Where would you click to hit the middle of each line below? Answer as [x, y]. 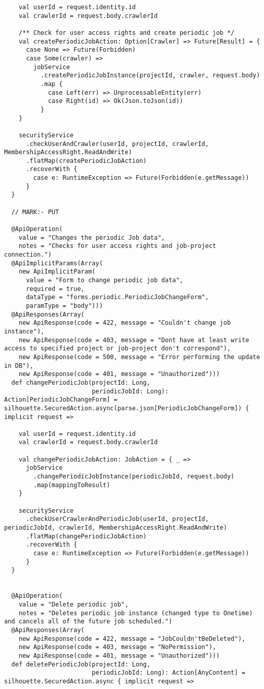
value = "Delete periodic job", [74, 604]
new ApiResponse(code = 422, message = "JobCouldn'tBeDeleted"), [132, 639]
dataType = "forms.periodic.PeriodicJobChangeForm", [117, 297]
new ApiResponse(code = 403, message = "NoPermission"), [117, 647]
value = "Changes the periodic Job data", [92, 237]
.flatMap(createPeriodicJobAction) [86, 161]
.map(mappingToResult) [72, 485]
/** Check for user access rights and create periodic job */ [127, 33]
